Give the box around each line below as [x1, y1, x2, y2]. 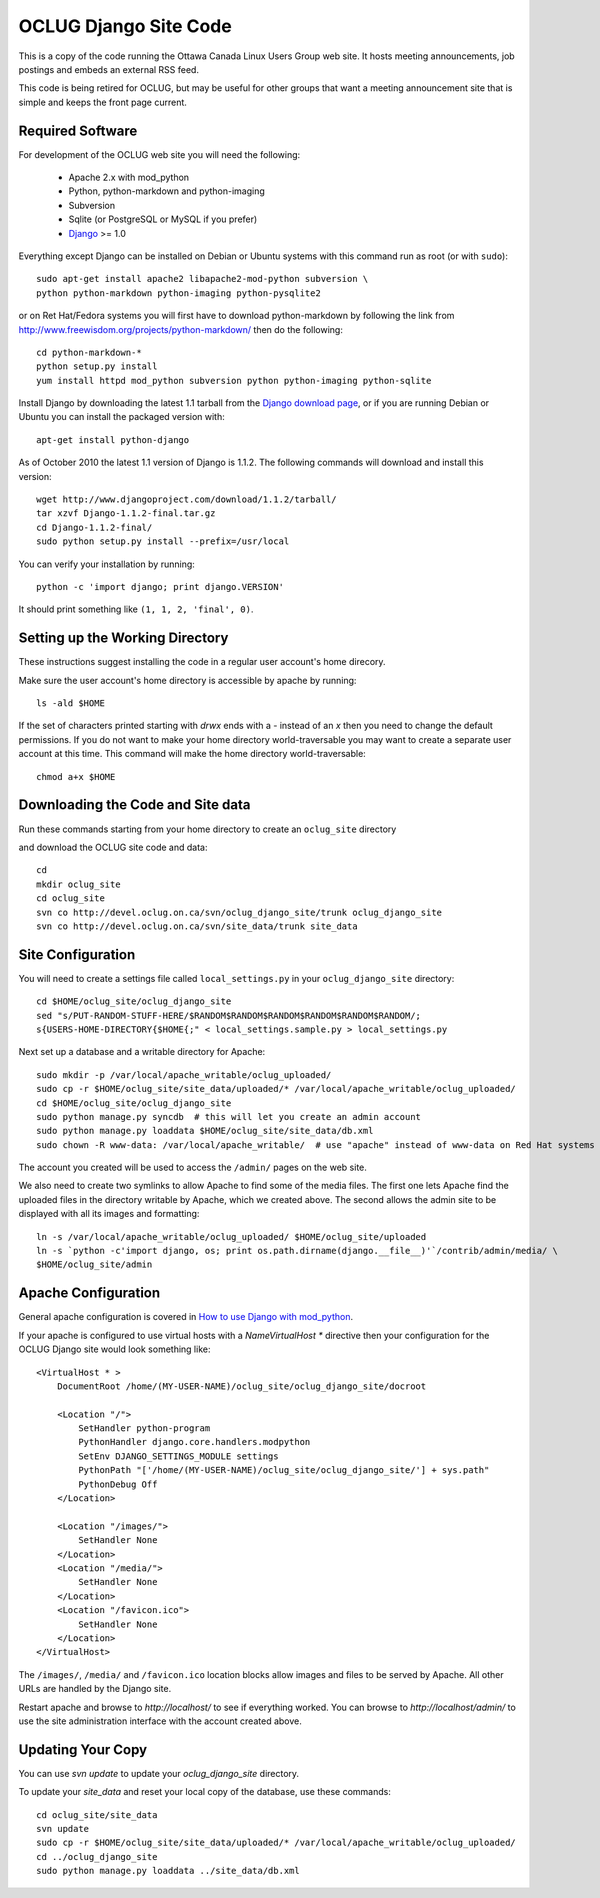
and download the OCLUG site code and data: [18, 841, 208, 853]
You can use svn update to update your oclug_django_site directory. [18, 1767, 300, 1779]
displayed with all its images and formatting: [18, 1208, 200, 1220]
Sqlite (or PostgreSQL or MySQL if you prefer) [68, 213, 258, 225]
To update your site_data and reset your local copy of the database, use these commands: [18, 1786, 392, 1798]
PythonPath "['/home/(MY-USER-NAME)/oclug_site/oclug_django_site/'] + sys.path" [78, 1465, 490, 1476]
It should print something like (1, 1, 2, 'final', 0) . [18, 603, 254, 615]
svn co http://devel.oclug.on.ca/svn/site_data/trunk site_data [36, 920, 359, 932]
